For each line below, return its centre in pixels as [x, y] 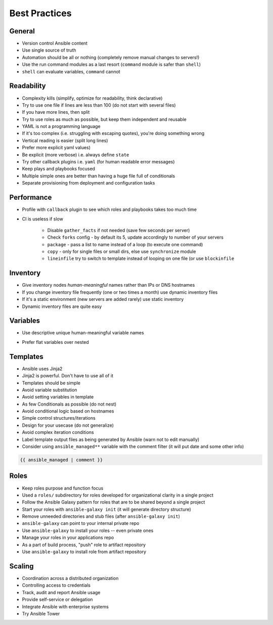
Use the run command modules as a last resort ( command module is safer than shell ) [111, 64]
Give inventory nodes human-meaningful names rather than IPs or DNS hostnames [108, 285]
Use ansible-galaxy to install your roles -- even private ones [88, 530]
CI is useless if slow [42, 219]
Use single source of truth [49, 50]
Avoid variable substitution [50, 390]
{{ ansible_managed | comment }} [61, 460]
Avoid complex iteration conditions [58, 432]
